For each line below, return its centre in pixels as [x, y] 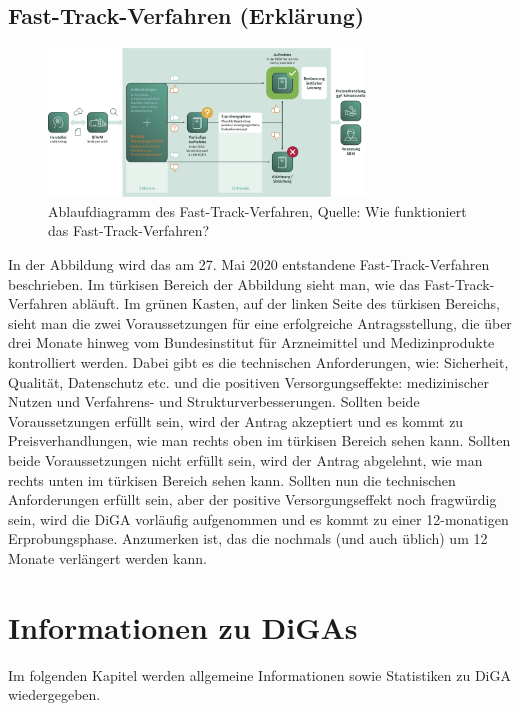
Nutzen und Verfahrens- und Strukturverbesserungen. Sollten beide [214, 401]
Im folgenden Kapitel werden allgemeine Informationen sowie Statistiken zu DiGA [259, 674]
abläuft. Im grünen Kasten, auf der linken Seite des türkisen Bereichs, [286, 303]
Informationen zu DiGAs [183, 626]
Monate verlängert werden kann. [107, 557]
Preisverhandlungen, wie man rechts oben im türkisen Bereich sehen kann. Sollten [259, 440]
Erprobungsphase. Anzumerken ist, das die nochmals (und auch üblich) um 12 [248, 538]
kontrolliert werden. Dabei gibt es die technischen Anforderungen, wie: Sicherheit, [258, 362]
